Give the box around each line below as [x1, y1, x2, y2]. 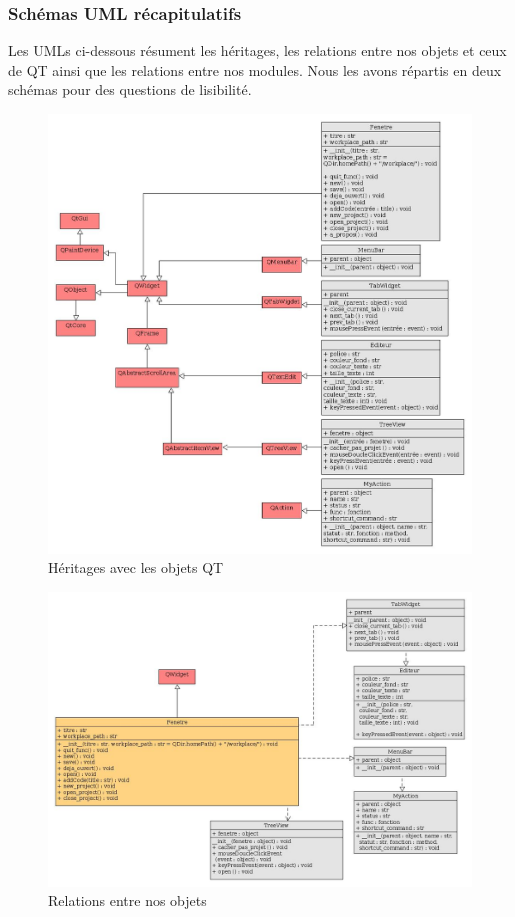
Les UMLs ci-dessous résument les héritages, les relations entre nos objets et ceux [8, 40, 507, 61]
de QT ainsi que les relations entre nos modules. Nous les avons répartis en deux [8, 59, 502, 80]
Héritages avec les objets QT [48, 557, 224, 578]
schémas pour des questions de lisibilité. [8, 79, 252, 100]
